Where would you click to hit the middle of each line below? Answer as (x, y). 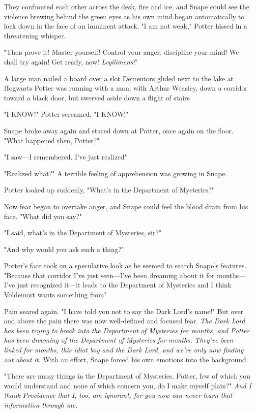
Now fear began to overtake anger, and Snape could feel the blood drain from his (126, 206)
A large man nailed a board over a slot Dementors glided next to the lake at (119, 78)
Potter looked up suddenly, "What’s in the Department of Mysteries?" (109, 190)
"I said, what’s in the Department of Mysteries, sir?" (83, 233)
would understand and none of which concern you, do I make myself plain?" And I (128, 385)
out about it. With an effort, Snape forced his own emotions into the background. (126, 359)
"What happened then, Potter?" (52, 140)
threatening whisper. (35, 35)
